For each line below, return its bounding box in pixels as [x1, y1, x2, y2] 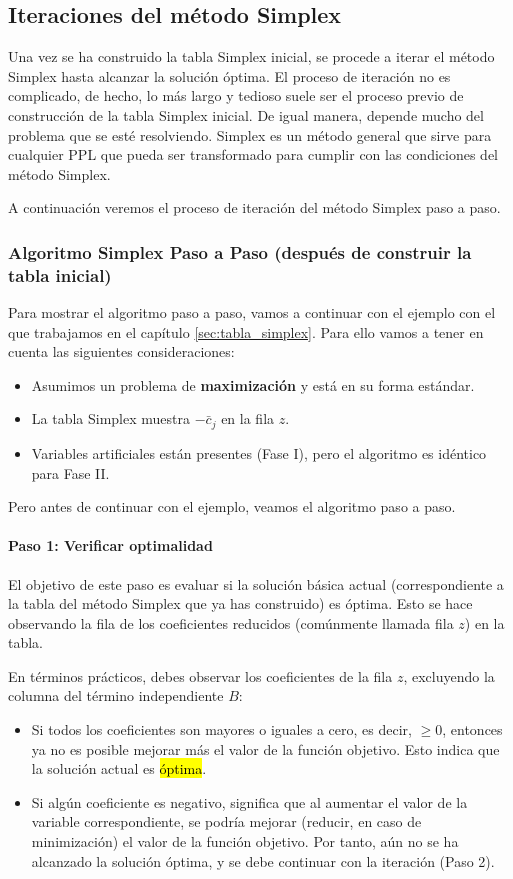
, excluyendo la [403, 665, 495, 686]
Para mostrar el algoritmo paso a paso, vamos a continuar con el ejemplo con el [8, 302, 496, 323]
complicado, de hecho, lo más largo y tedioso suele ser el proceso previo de [8, 85, 464, 106]
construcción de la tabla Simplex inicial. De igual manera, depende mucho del [8, 104, 484, 125]
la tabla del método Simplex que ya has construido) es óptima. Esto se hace [8, 593, 473, 614]
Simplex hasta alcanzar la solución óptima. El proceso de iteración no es [8, 65, 451, 86]
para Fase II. [31, 462, 110, 483]
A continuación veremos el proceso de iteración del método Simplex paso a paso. [8, 197, 501, 218]
